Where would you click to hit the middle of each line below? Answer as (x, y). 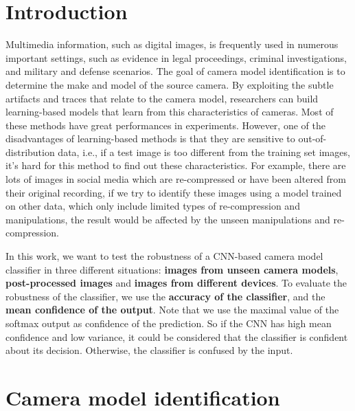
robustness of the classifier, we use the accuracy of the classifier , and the (165, 296)
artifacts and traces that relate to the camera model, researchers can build (162, 98)
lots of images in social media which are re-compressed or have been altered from (176, 179)
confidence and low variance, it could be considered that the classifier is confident (177, 336)
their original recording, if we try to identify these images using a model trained (174, 192)
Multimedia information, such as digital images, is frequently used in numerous (172, 44)
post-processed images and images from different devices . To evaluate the (176, 283)
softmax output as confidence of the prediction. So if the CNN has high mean (169, 323)
